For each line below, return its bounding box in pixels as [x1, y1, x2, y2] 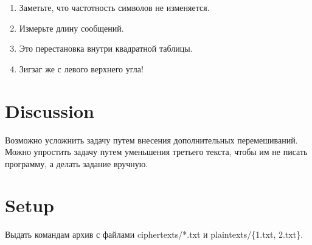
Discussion [5, 98, 94, 123]
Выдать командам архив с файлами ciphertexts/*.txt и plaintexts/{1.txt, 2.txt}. [5, 228, 303, 241]
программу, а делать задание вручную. [5, 157, 148, 170]
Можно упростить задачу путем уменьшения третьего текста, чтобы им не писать [5, 145, 308, 158]
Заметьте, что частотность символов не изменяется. [19, 1, 210, 13]
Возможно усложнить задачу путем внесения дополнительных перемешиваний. [5, 133, 298, 146]
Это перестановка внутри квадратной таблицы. [19, 42, 193, 55]
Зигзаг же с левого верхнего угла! [19, 62, 144, 75]
